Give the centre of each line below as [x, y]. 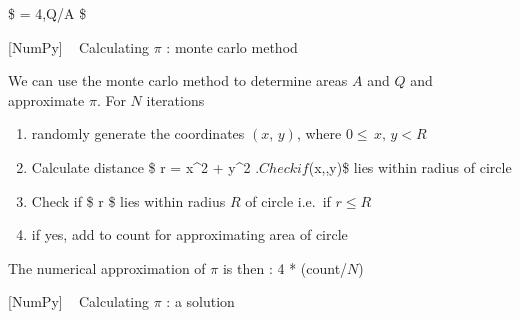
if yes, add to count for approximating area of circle [189, 234]
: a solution [200, 301]
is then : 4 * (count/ [285, 267]
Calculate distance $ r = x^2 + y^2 [141, 166]
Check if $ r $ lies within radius [128, 200]
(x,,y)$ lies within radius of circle [410, 166]
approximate [46, 99]
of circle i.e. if [288, 200]
